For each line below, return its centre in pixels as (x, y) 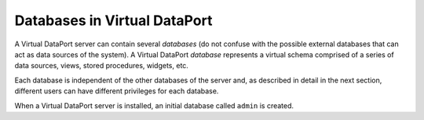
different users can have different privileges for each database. (117, 91)
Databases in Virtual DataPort (113, 20)
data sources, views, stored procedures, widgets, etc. (101, 66)
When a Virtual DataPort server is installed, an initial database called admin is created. (154, 105)
